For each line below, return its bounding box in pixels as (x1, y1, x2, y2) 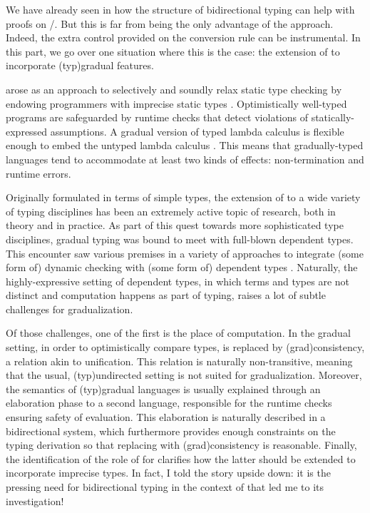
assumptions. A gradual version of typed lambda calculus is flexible (50, 123, 344, 138)
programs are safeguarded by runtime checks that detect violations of (6, 110, 308, 125)
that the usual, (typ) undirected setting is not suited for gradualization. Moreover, (6, 367, 362, 382)
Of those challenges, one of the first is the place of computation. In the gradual (6, 325, 351, 340)
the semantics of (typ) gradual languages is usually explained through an (6, 381, 321, 396)
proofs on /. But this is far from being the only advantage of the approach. (6, 16, 334, 31)
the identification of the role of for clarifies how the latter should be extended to (6, 451, 356, 466)
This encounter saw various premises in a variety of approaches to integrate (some (6, 245, 364, 260)
